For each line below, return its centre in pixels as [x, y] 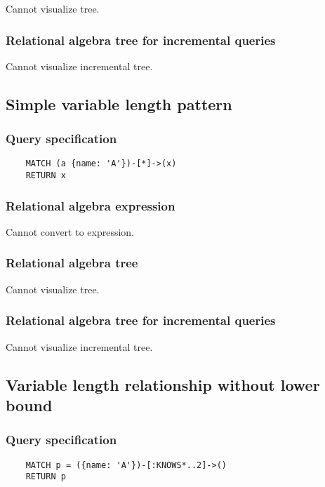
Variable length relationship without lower [163, 384]
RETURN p [46, 477]
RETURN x [46, 176]
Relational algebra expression [91, 205]
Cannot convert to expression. [70, 231]
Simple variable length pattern [119, 104]
